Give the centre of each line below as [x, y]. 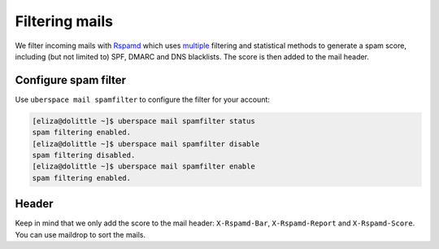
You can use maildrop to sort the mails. [80, 234]
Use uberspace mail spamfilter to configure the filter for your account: [142, 99]
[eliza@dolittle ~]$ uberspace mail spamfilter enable [143, 166]
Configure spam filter [70, 80]
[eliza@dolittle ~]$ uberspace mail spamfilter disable [146, 144]
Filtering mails [64, 21]
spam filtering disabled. [84, 155]
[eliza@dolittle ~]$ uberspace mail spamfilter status [143, 121]
